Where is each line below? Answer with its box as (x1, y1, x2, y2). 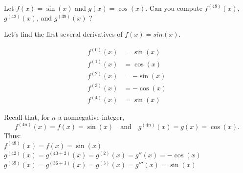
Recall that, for (4, 112, 50, 122)
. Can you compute (145, 3, 202, 13)
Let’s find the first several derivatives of (4, 29, 123, 39)
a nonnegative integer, (58, 112, 124, 122)
